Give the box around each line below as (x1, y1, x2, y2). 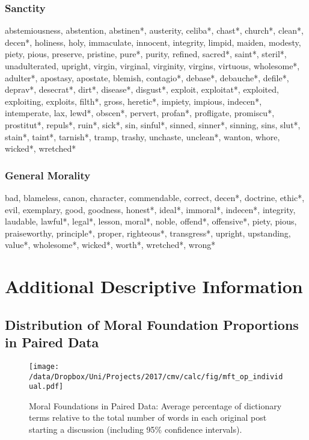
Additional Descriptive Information (5, 274, 303, 299)
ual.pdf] (29, 382, 64, 391)
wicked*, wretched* (5, 142, 76, 155)
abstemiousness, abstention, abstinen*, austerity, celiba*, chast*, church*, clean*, (5, 24, 304, 37)
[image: (29, 362, 60, 371)
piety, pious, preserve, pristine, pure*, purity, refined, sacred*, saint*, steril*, (5, 48, 287, 60)
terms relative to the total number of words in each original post (29, 411, 267, 424)
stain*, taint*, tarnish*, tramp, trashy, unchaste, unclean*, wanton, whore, (5, 130, 280, 143)
